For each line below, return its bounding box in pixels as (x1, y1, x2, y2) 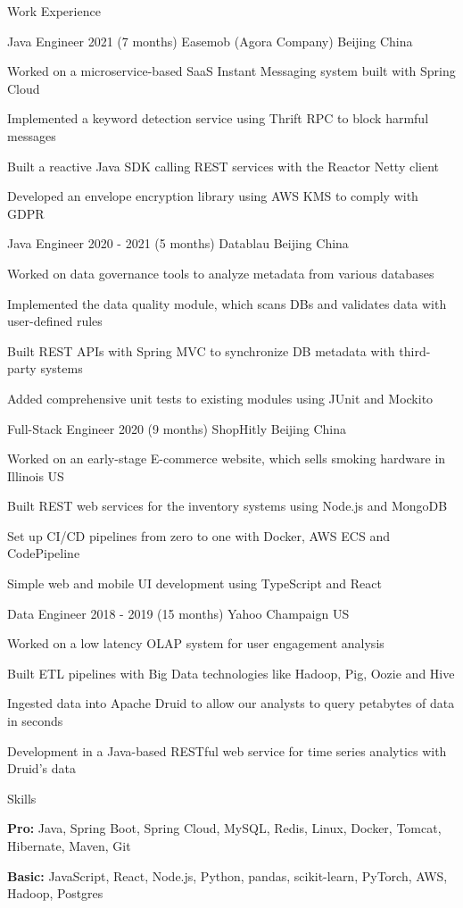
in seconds (7, 712, 63, 730)
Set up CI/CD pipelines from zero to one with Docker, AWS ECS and (7, 526, 390, 545)
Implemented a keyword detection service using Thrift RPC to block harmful (7, 109, 429, 128)
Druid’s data (7, 759, 76, 778)
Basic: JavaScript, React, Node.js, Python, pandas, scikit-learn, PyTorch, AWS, (7, 866, 448, 885)
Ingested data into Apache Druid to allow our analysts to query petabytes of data (7, 694, 455, 712)
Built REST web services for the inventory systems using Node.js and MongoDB (7, 496, 448, 515)
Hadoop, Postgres (7, 884, 103, 903)
